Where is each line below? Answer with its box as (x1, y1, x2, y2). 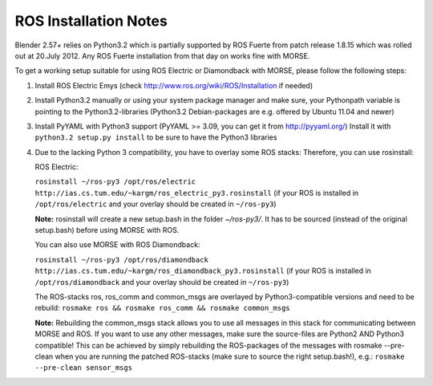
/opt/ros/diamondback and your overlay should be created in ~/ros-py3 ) (34, 277, 289, 286)
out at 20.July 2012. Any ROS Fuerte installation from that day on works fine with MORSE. (14, 51, 310, 60)
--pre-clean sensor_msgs (34, 364, 132, 372)
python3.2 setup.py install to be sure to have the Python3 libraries (34, 132, 277, 142)
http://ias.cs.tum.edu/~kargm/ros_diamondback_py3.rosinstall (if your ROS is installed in (34, 266, 372, 276)
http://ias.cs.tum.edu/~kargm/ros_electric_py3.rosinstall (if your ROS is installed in (34, 188, 359, 197)
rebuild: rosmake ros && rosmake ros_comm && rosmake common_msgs (34, 303, 290, 313)
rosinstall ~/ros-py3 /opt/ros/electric (34, 177, 196, 186)
